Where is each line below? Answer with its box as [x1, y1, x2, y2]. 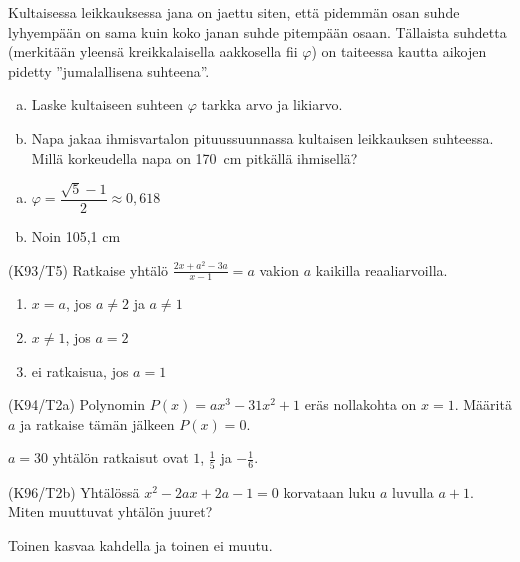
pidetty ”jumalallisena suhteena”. [8, 60, 210, 81]
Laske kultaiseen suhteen [31, 94, 184, 115]
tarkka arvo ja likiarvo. [201, 94, 343, 115]
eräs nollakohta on [304, 394, 417, 415]
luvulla [392, 481, 434, 502]
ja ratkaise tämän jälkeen [20, 413, 175, 434]
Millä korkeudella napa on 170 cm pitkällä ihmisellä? [31, 147, 358, 168]
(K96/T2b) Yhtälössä [8, 481, 140, 502]
